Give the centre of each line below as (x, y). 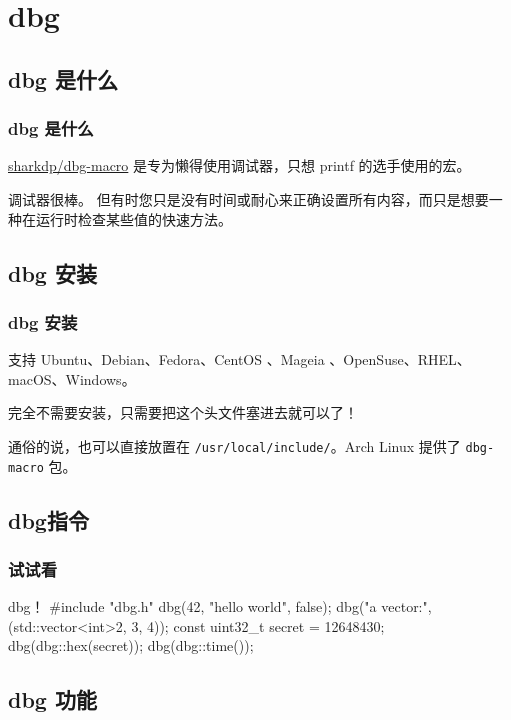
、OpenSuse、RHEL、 (400, 359)
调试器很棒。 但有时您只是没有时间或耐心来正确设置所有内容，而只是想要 (248, 198)
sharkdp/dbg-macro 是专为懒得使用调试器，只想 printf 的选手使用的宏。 (239, 165)
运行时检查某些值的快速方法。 (133, 218)
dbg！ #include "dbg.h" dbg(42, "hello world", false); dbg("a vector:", (220, 606)
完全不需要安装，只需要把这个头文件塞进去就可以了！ (183, 412)
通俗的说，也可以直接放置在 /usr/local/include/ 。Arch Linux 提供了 (234, 445)
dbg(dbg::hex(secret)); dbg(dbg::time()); (131, 645)
